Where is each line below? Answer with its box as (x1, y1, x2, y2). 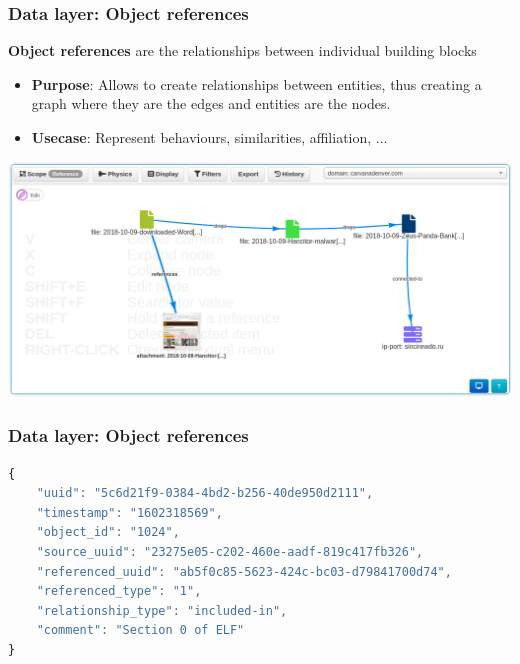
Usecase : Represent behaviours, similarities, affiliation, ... (31, 127, 388, 147)
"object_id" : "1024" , (36, 525, 180, 540)
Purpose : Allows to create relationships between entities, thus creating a (31, 73, 482, 94)
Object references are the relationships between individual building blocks (8, 40, 477, 61)
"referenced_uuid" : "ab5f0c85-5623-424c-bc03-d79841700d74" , (36, 564, 452, 579)
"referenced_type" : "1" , (36, 584, 202, 599)
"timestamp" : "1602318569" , (36, 505, 223, 520)
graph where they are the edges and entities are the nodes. (31, 93, 391, 114)
